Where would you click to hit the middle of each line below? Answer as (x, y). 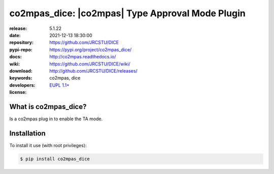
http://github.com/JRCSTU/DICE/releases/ (93, 71)
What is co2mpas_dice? (48, 107)
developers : (22, 85)
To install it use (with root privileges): (48, 145)
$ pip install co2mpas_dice (55, 159)
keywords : (21, 78)
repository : (22, 43)
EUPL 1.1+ (60, 85)
